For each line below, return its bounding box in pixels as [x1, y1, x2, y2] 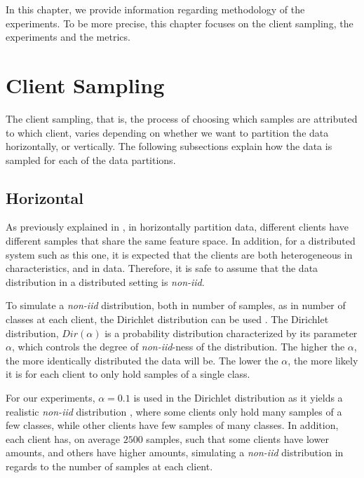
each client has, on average [6, 431, 121, 446]
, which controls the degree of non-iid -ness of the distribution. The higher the [11, 339, 345, 354]
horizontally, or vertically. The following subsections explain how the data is [6, 139, 332, 153]
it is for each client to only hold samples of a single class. [6, 367, 250, 381]
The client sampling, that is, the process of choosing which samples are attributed [6, 111, 358, 125]
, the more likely [288, 353, 358, 367]
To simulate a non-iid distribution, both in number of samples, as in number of [6, 298, 346, 313]
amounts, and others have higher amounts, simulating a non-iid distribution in [6, 445, 344, 460]
